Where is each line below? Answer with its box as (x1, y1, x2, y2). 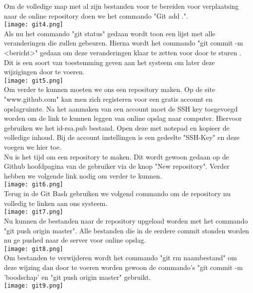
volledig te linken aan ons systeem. (4, 198, 108, 208)
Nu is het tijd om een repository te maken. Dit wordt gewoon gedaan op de (4, 151, 229, 161)
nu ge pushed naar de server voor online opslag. (4, 235, 146, 245)
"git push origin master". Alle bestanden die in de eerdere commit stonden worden (4, 225, 249, 235)
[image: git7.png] (4, 208, 63, 216)
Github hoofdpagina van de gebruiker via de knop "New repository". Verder (4, 161, 230, 171)
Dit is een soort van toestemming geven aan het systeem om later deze (4, 57, 215, 67)
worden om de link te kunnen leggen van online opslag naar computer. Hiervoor (4, 113, 242, 123)
